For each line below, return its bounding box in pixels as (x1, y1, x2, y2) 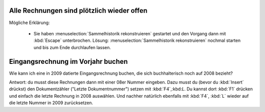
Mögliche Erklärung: (9, 20, 50, 26)
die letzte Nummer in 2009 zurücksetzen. (9, 100, 93, 106)
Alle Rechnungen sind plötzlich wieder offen (9, 6, 148, 15)
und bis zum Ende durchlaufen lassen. (33, 44, 111, 50)
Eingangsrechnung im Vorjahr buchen (9, 57, 128, 66)
